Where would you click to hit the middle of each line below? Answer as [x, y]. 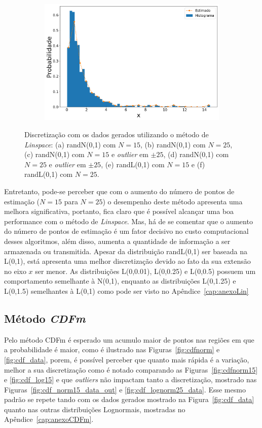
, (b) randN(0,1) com [173, 144]
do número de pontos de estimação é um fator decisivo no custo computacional [126, 231]
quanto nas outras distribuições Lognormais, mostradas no [95, 409]
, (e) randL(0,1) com [133, 164]
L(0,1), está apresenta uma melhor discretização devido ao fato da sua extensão [127, 261]
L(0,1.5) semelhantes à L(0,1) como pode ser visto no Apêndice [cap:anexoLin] [126, 291]
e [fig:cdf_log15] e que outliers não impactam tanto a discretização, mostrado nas [130, 379]
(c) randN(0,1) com [54, 154]
